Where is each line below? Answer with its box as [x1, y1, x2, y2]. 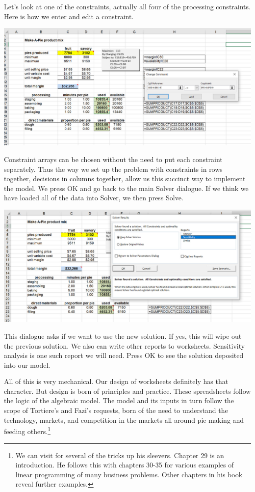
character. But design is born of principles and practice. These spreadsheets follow [4, 385, 251, 396]
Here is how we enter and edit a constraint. [4, 11, 134, 21]
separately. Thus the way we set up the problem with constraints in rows [4, 164, 223, 174]
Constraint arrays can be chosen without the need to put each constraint [4, 154, 223, 164]
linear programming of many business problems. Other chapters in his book [15, 469, 243, 479]
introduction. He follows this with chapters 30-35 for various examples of [15, 460, 234, 470]
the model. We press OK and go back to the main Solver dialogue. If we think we [4, 183, 249, 193]
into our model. [4, 359, 51, 370]
